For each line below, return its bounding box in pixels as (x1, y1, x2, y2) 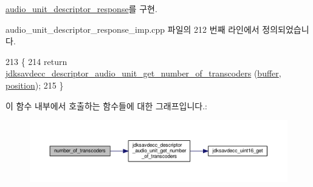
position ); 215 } (5, 78, 64, 91)
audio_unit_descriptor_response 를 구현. (5, 2, 157, 15)
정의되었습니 (262, 22, 309, 35)
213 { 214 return (5, 55, 67, 67)
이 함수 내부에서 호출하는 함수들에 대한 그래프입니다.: (5, 99, 207, 112)
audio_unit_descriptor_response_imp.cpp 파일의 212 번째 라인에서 (5, 22, 260, 35)
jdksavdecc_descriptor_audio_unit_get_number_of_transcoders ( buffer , (5, 67, 281, 80)
